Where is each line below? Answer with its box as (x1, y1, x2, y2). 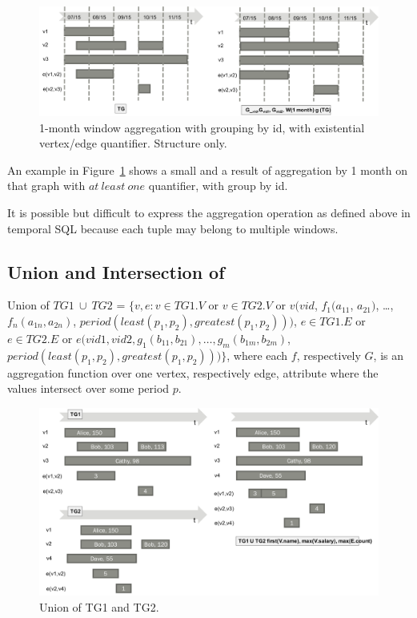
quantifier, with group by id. (148, 177, 288, 194)
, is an (373, 346, 403, 363)
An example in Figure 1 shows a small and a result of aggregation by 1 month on (7, 161, 407, 178)
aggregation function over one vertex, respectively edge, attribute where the (7, 364, 379, 381)
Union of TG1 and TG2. (39, 598, 159, 615)
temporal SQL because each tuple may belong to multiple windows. (7, 220, 339, 236)
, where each (227, 346, 288, 363)
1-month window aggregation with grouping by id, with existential (39, 119, 365, 135)
